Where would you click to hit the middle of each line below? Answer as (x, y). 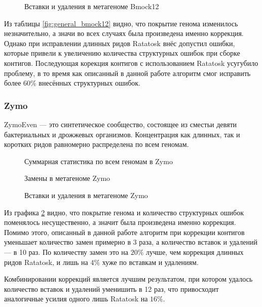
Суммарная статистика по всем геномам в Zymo (99, 161)
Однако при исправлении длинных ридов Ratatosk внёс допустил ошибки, (120, 43)
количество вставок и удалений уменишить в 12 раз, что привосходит (111, 289)
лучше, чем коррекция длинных (195, 252)
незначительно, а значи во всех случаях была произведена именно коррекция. (124, 33)
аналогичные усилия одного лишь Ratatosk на (76, 299)
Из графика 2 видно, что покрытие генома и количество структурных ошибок (124, 212)
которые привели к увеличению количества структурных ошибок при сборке (122, 53)
